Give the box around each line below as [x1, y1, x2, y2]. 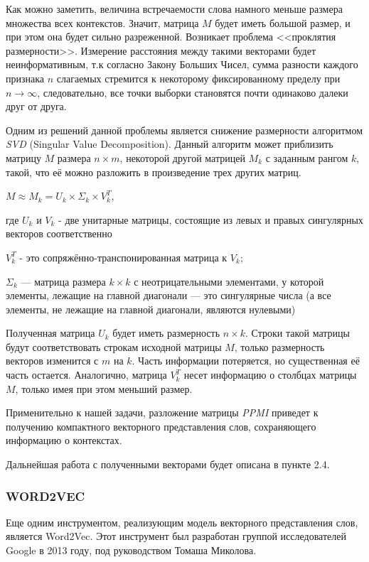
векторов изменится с [6, 353, 99, 368]
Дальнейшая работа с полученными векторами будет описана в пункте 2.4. [6, 457, 330, 472]
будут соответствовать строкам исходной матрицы [6, 339, 222, 354]
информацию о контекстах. [6, 433, 122, 448]
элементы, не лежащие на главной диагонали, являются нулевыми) [6, 301, 296, 316]
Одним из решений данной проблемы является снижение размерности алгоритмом [6, 122, 363, 137]
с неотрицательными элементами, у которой [134, 274, 324, 288]
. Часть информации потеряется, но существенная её [132, 353, 360, 368]
